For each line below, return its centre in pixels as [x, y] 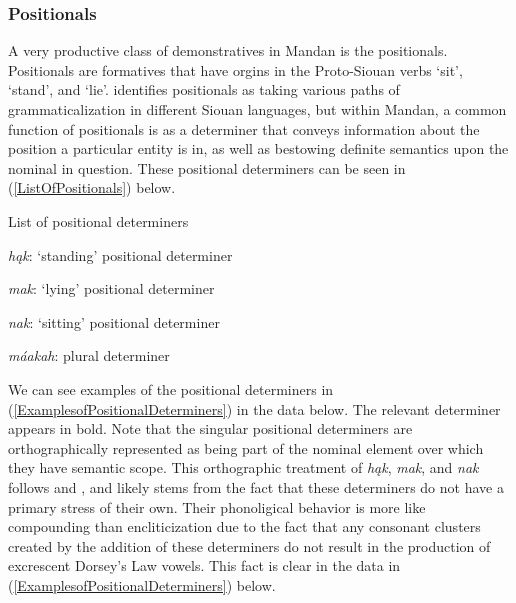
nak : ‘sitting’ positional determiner [114, 321]
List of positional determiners [98, 220]
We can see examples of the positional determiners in [171, 388]
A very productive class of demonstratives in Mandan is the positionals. [228, 50]
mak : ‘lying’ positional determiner [111, 288]
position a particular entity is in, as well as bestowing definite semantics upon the [258, 148]
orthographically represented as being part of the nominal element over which [246, 447]
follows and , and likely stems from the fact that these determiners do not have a [256, 486]
